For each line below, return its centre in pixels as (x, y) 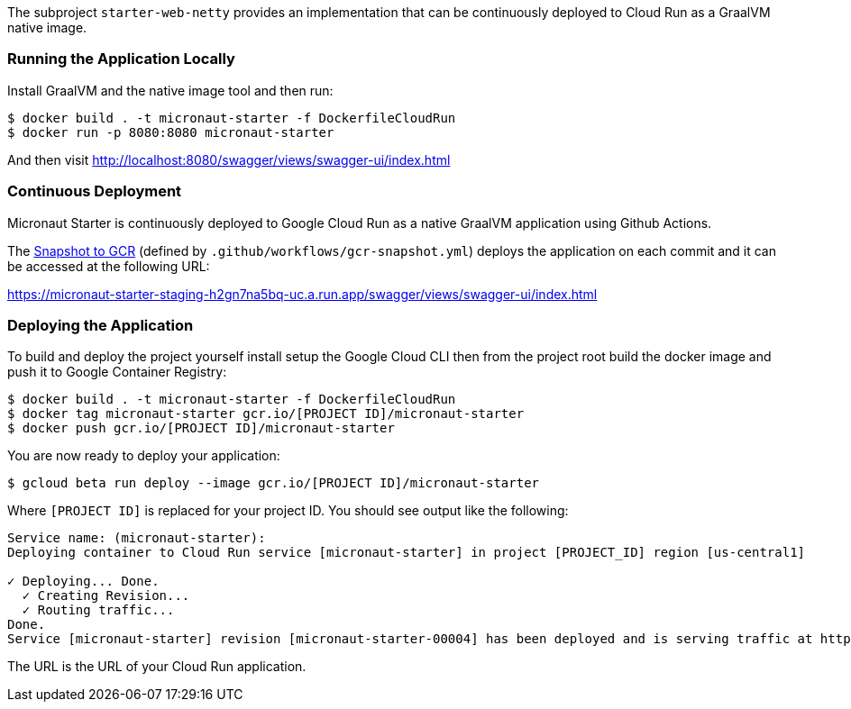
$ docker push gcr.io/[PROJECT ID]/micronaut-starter (201, 428)
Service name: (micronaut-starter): (137, 538)
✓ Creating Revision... (106, 596)
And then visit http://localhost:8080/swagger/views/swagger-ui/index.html (229, 159)
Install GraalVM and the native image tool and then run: (170, 90)
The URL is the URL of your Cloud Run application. (157, 667)
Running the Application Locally (121, 59)
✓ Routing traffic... (98, 610)
